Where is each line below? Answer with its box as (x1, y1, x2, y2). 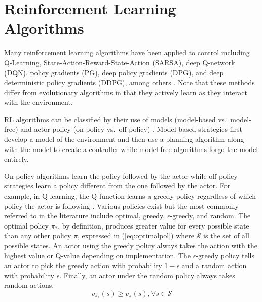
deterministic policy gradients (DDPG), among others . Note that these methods (4, 77, 255, 88)
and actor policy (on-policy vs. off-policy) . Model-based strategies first (20, 124, 242, 134)
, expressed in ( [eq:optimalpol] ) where (77, 230, 195, 241)
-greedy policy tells (196, 250, 254, 260)
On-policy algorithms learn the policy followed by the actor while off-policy (4, 170, 238, 181)
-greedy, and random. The (170, 210, 251, 221)
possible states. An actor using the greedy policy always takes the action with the (4, 240, 257, 250)
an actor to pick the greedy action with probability (4, 260, 162, 271)
